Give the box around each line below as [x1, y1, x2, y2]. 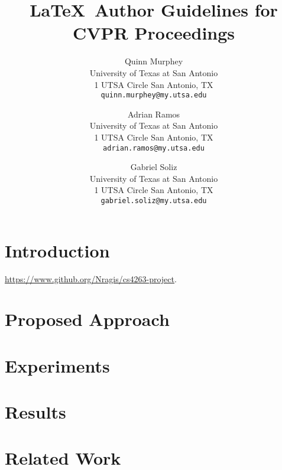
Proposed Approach [5, 307, 170, 331]
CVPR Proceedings [72, 21, 235, 45]
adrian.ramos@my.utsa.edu [103, 143, 205, 152]
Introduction [5, 238, 110, 262]
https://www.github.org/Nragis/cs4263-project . [5, 272, 177, 285]
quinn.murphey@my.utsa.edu [101, 91, 207, 100]
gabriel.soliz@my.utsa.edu [101, 196, 207, 205]
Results [5, 400, 66, 424]
